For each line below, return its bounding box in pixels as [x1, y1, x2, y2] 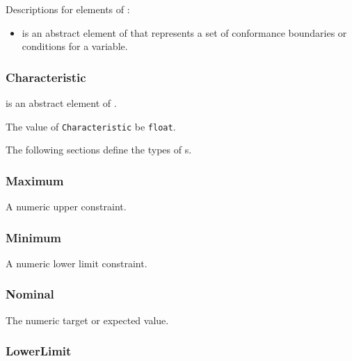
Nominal [6, 285, 54, 303]
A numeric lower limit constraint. [6, 255, 147, 270]
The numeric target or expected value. [6, 312, 169, 327]
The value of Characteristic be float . [6, 119, 176, 133]
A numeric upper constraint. [6, 199, 127, 214]
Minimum [6, 228, 62, 246]
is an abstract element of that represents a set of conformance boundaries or [22, 25, 347, 40]
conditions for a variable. [22, 39, 128, 53]
